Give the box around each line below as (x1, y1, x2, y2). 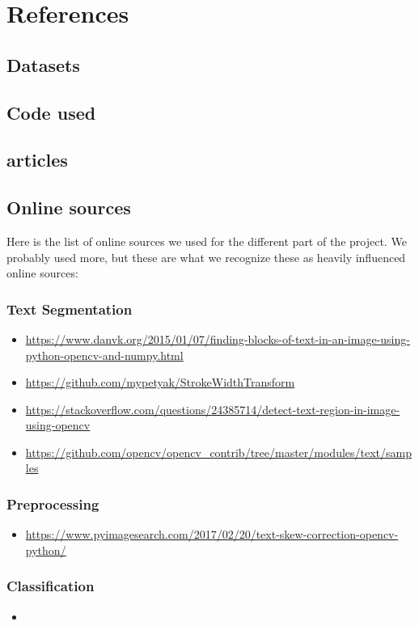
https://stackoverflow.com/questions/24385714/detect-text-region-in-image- (25, 400, 400, 417)
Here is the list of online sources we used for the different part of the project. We (6, 232, 407, 249)
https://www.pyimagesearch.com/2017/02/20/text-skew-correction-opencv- (25, 526, 399, 543)
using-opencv (25, 417, 91, 434)
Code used (6, 99, 96, 125)
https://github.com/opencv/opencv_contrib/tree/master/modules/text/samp (25, 443, 413, 460)
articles (6, 147, 68, 172)
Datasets (6, 52, 80, 77)
